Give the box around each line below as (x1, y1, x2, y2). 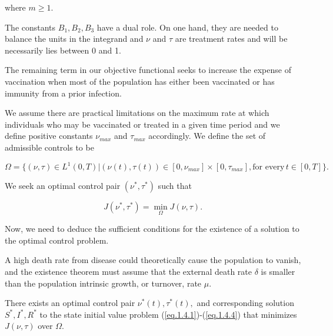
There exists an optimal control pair (5, 297, 135, 309)
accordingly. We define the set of (148, 129, 266, 142)
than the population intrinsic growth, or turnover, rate (5, 277, 202, 289)
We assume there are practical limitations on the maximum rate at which (5, 107, 269, 119)
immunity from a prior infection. (5, 87, 122, 99)
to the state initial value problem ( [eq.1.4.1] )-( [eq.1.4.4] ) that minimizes (39, 308, 297, 320)
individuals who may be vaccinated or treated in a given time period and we (5, 118, 280, 130)
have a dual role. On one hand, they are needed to (96, 21, 278, 33)
